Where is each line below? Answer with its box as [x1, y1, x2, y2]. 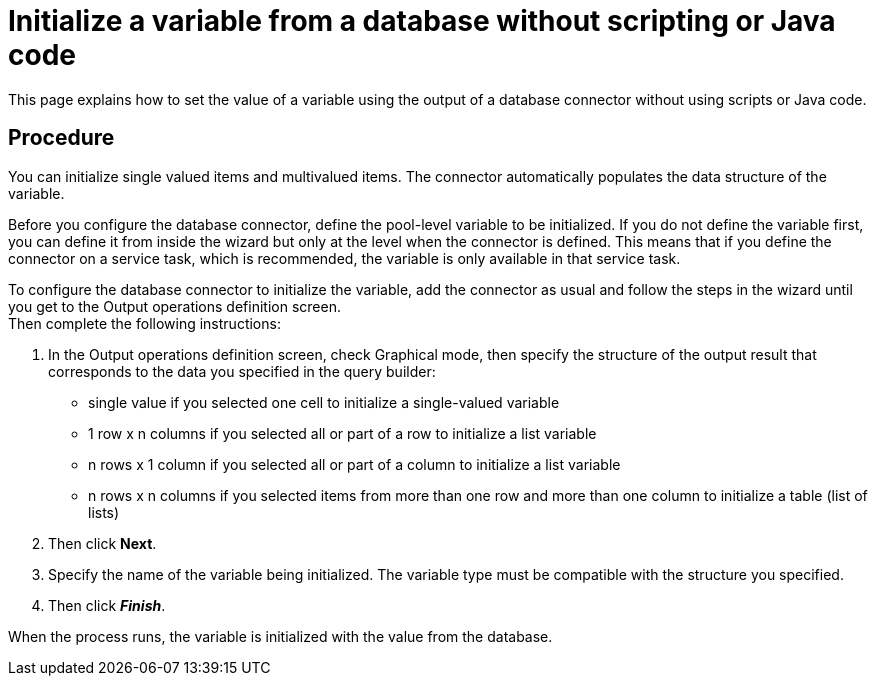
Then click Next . [48, 534, 157, 552]
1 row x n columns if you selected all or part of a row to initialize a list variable [88, 424, 597, 442]
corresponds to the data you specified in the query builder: [48, 362, 436, 380]
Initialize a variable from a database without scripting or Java [8, 4, 836, 38]
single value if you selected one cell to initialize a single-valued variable [88, 393, 560, 411]
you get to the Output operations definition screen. [8, 297, 341, 315]
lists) [88, 503, 120, 521]
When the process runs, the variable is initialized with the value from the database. [8, 627, 553, 645]
